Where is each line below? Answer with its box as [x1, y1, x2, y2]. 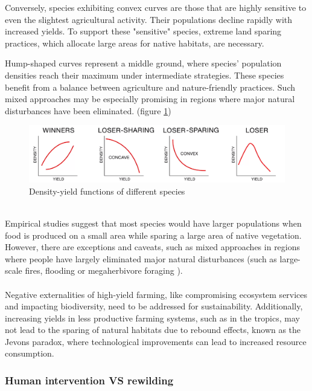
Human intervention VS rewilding [5, 372, 174, 387]
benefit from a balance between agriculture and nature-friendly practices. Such [5, 80, 296, 93]
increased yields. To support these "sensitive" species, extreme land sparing [5, 25, 282, 37]
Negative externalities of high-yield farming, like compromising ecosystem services [5, 288, 308, 300]
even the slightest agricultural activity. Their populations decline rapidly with [5, 13, 293, 25]
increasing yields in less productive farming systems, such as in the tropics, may [5, 311, 300, 324]
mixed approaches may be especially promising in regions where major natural [5, 92, 295, 105]
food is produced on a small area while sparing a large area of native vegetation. [5, 228, 302, 241]
